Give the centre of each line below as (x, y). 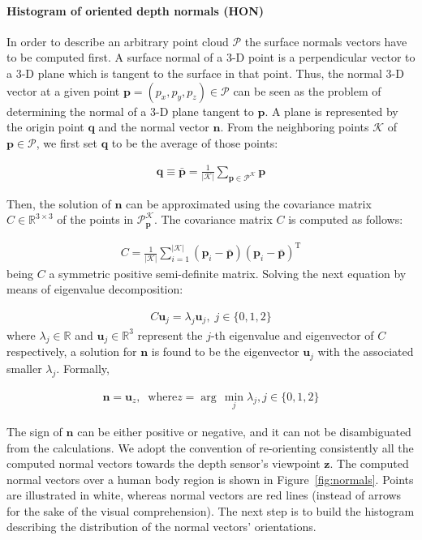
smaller (24, 368)
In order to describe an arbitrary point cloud (118, 41)
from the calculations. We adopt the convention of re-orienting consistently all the (210, 447)
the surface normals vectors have (326, 41)
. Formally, (83, 368)
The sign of (34, 431)
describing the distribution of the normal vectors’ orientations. (161, 527)
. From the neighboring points (295, 127)
